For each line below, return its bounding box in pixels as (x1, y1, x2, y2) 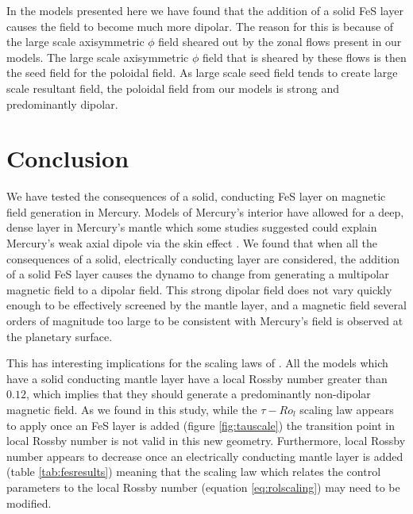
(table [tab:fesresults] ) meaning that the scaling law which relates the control (6, 463, 381, 480)
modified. (6, 494, 52, 511)
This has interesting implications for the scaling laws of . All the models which (6, 355, 388, 371)
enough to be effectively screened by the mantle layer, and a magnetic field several (6, 297, 407, 313)
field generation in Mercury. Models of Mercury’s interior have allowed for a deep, (6, 203, 404, 220)
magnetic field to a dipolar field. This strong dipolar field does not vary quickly (6, 281, 392, 297)
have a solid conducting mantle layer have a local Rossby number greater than (6, 370, 388, 386)
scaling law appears (299, 401, 394, 417)
